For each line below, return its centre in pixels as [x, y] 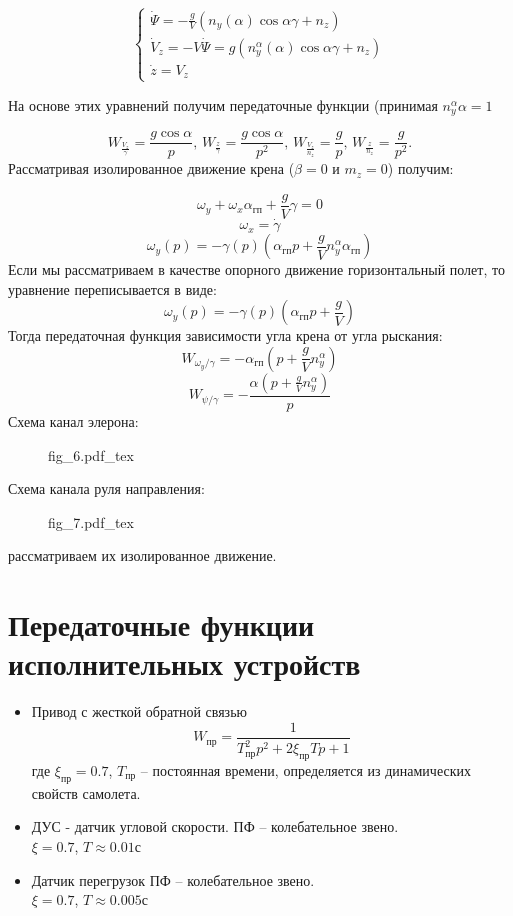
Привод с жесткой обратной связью [139, 711]
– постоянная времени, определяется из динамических [305, 770]
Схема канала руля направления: [106, 488]
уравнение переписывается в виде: [112, 288]
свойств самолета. [86, 792]
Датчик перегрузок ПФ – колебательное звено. [173, 879]
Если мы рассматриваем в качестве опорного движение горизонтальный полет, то [256, 269]
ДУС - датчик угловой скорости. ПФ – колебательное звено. [215, 826]
